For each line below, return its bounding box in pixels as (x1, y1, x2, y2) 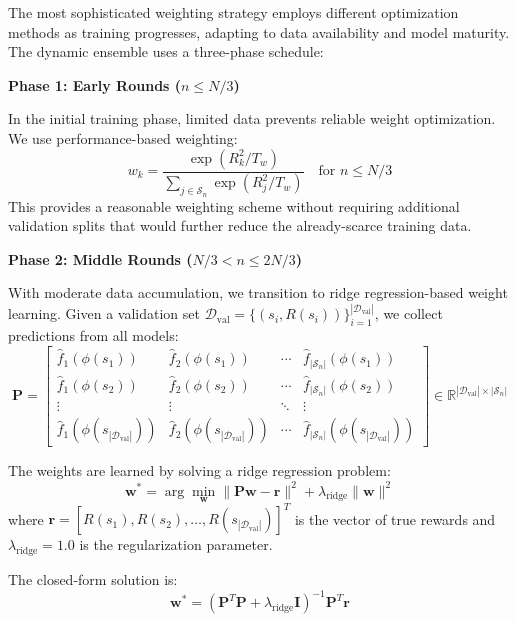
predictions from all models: (8, 325, 179, 346)
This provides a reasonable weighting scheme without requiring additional (8, 195, 460, 216)
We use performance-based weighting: (8, 127, 238, 148)
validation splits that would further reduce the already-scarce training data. (8, 215, 472, 236)
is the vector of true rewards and (294, 508, 496, 529)
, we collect (374, 303, 443, 324)
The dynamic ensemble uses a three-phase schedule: (8, 41, 324, 62)
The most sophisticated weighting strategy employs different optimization (8, 2, 459, 22)
